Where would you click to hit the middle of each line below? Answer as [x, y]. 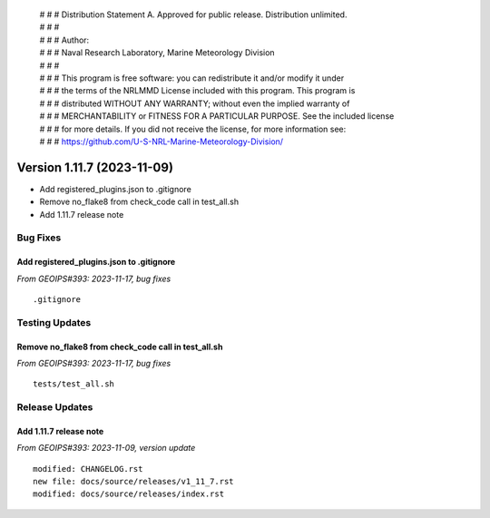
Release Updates [55, 407]
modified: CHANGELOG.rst [88, 469]
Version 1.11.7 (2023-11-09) [95, 167]
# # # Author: [64, 40]
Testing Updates [54, 322]
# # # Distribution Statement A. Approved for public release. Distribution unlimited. [193, 15]
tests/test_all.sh [74, 384]
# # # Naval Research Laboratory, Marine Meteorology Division [157, 53]
